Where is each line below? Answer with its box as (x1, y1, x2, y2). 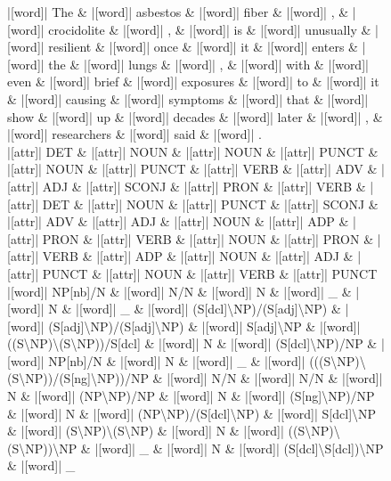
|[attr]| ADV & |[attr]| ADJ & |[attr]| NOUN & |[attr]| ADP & (7, 212, 349, 231)
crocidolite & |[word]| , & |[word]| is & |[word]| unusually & (48, 20, 371, 38)
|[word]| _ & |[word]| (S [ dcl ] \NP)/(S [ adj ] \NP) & (76, 299, 341, 318)
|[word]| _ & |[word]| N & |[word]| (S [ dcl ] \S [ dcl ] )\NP (94, 438, 384, 457)
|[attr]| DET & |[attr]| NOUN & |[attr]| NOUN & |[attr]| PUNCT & (7, 142, 379, 160)
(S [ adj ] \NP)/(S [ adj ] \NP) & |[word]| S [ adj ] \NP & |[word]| (48, 316, 361, 335)
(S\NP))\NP (7, 438, 77, 457)
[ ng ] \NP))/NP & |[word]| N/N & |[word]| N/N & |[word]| (70, 369, 383, 387)
